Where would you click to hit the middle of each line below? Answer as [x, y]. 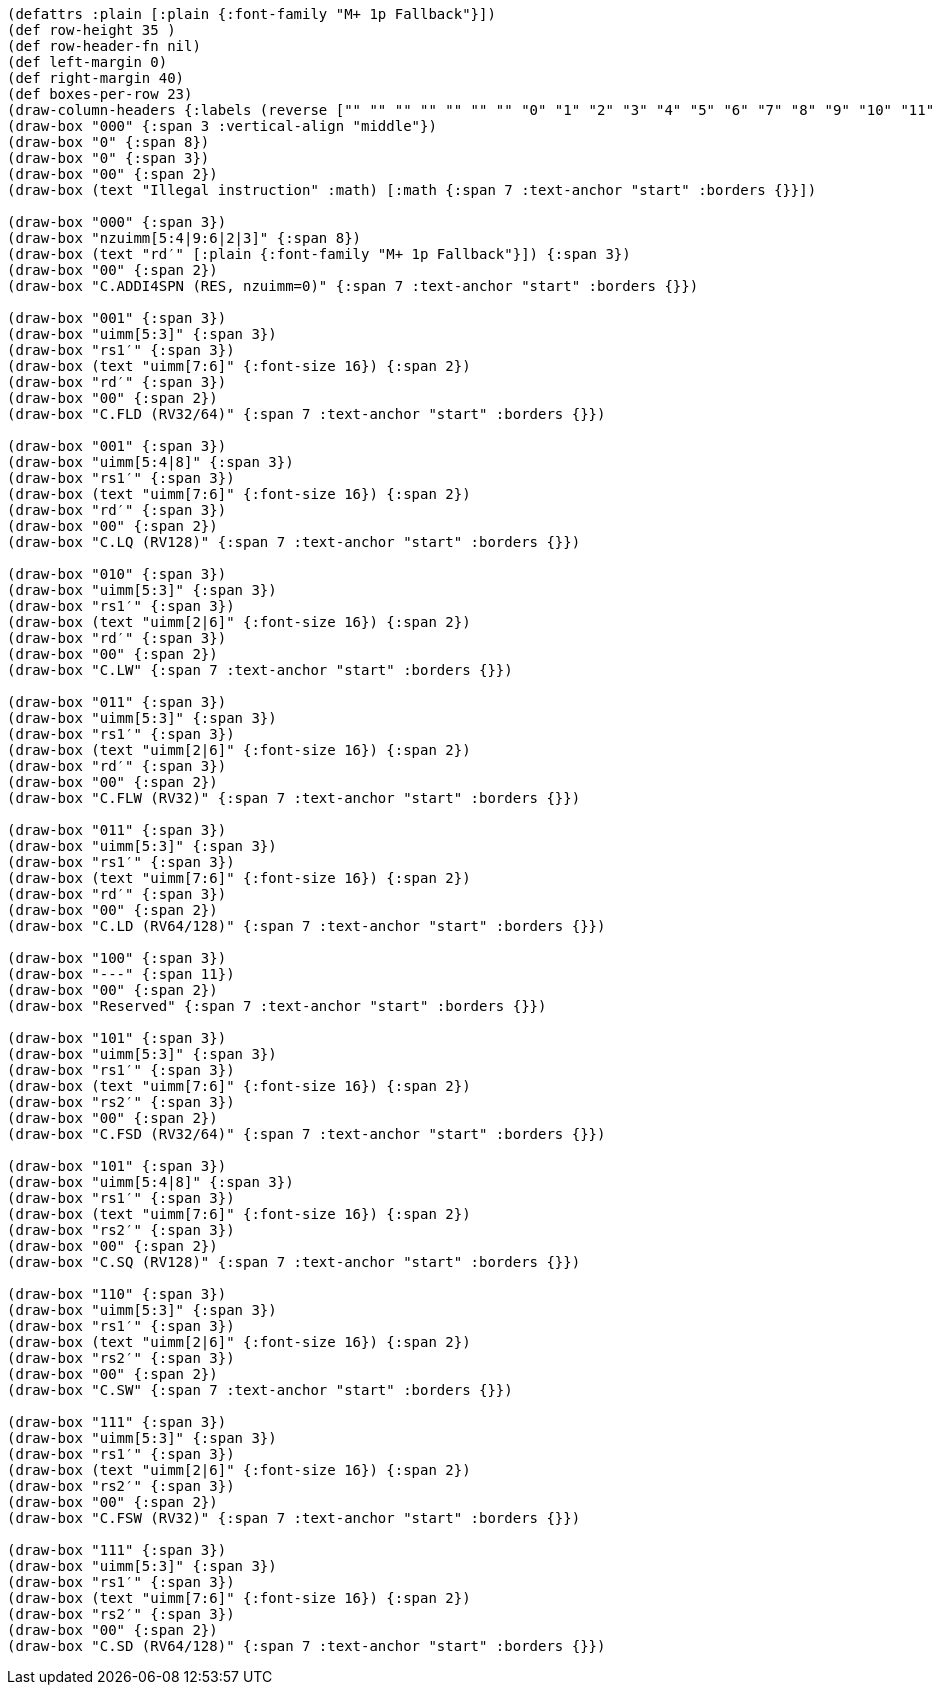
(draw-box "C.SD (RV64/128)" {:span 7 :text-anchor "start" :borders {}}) [306, 1646]
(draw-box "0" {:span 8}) [108, 142]
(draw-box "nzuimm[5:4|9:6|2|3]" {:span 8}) [184, 238]
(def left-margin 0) [87, 62]
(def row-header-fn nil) [104, 46]
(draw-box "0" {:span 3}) [108, 158]
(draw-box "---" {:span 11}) [121, 974]
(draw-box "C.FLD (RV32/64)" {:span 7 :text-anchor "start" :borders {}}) [306, 414]
